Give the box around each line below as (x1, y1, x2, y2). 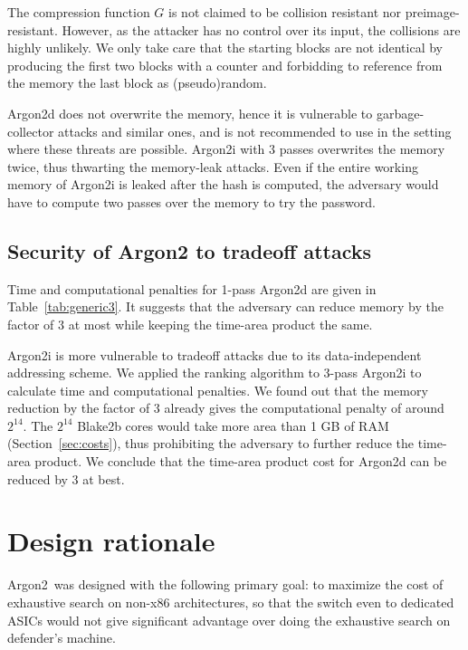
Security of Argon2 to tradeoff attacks (7, 236, 372, 264)
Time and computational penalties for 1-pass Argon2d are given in (7, 279, 377, 298)
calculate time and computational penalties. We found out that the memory (7, 380, 428, 399)
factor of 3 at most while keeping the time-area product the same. (7, 314, 373, 333)
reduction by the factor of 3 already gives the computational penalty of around (7, 398, 444, 417)
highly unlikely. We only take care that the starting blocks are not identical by (7, 38, 443, 57)
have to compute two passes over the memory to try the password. (7, 192, 376, 211)
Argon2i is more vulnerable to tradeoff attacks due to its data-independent (7, 345, 422, 364)
